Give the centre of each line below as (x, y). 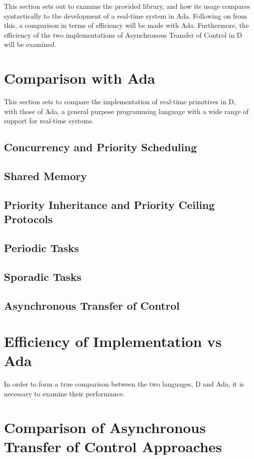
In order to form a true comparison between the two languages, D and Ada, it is (124, 384)
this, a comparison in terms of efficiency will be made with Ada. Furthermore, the (127, 25)
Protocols (28, 219)
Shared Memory (45, 176)
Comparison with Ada (80, 78)
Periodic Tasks (42, 248)
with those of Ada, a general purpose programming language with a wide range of (126, 111)
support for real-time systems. (49, 121)
